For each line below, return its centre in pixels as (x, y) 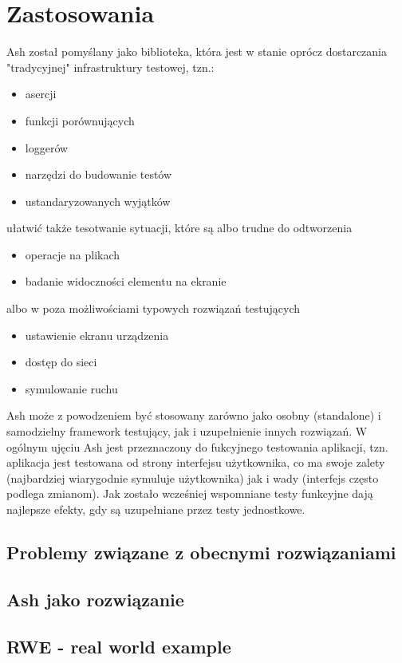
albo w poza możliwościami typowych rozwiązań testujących (154, 308)
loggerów (47, 147)
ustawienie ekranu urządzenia (97, 335)
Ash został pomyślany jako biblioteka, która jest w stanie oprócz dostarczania (197, 51)
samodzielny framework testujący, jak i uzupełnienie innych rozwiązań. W (187, 431)
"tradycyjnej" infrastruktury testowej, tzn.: (110, 67)
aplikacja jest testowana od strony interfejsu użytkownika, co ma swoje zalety (196, 462)
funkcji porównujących (80, 120)
